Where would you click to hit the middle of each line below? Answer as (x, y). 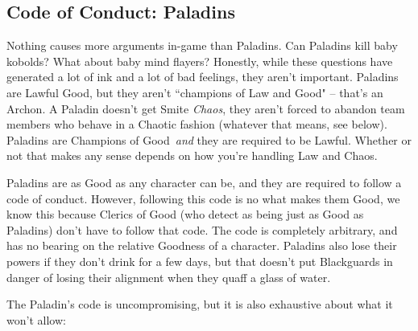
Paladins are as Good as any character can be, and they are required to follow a (204, 182)
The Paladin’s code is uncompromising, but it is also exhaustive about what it (200, 304)
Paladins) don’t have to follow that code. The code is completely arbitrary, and (202, 229)
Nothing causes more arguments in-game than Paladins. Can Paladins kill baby (202, 45)
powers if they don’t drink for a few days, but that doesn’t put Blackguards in (200, 261)
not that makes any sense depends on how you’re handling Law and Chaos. (192, 155)
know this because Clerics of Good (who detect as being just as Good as (185, 214)
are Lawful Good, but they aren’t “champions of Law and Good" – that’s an (195, 92)
